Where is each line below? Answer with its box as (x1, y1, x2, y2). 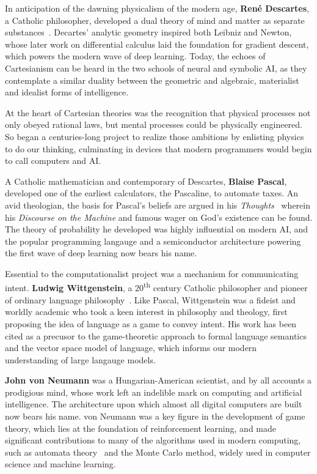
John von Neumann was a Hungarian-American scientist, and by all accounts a (5, 374, 312, 387)
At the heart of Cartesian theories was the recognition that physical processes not (5, 106, 311, 119)
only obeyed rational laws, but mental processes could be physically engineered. (5, 118, 303, 131)
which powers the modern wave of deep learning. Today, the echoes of (5, 50, 266, 62)
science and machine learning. (5, 457, 116, 470)
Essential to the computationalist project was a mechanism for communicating (5, 267, 299, 280)
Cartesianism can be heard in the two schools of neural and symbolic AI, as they (5, 61, 307, 74)
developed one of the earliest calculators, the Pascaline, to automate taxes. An (5, 187, 299, 199)
